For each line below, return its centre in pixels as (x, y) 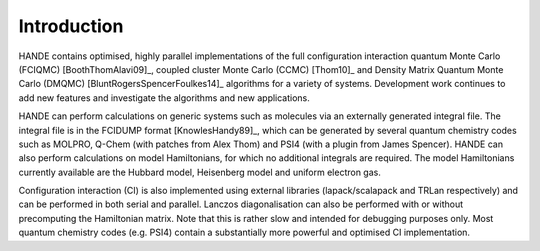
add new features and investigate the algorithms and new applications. (164, 97)
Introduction (71, 26)
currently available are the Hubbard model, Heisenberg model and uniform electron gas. (200, 172)
